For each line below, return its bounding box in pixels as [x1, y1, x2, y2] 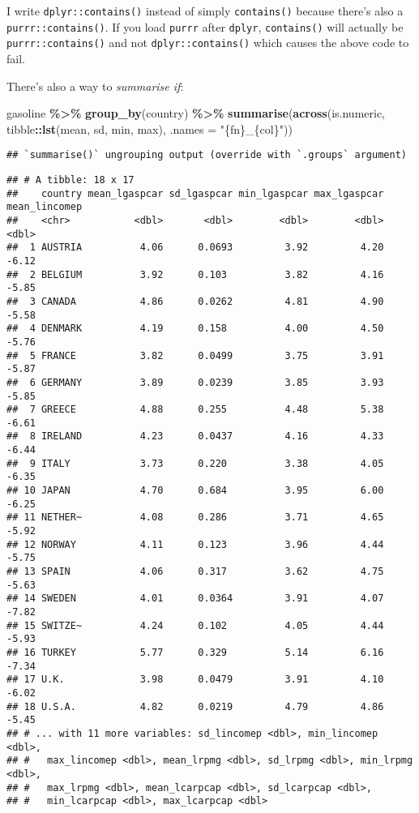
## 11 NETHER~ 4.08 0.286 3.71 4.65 [6, 511, 384, 524]
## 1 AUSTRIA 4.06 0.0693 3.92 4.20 [6, 242, 384, 254]
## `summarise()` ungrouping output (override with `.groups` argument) [6, 149, 407, 161]
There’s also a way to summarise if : [6, 77, 184, 94]
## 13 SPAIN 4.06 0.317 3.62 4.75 [6, 566, 384, 578]
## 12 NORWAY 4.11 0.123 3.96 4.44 [6, 538, 384, 550]
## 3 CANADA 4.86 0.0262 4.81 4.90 [6, 295, 384, 307]
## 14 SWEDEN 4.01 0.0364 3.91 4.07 [6, 593, 384, 605]
